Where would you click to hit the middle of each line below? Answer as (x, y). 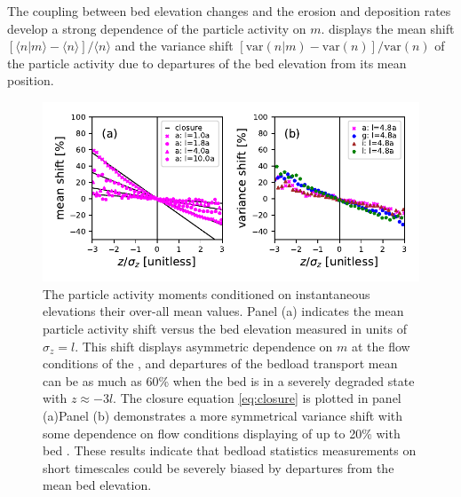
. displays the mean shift (388, 28)
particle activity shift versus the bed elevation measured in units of (225, 329)
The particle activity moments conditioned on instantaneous (207, 293)
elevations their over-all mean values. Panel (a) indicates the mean (223, 311)
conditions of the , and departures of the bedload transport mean (220, 363)
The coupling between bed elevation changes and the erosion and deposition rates (229, 11)
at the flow (381, 346)
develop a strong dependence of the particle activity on (157, 28)
